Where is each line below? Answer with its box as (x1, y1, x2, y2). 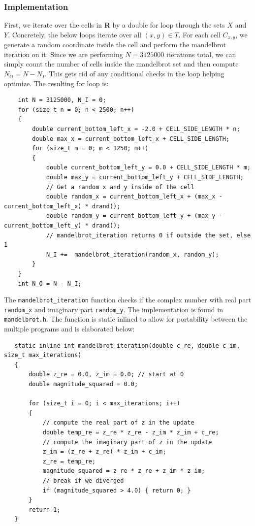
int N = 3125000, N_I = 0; (18, 97, 106, 104)
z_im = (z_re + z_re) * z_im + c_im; (42, 448, 166, 456)
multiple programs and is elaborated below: (4, 324, 135, 334)
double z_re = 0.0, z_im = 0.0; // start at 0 (29, 371, 184, 378)
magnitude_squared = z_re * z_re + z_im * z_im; (42, 467, 205, 475)
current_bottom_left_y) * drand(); (4, 222, 121, 229)
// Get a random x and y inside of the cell (46, 183, 194, 191)
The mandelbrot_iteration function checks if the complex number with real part (4, 295, 252, 305)
